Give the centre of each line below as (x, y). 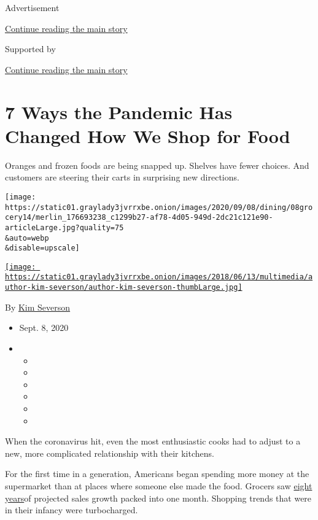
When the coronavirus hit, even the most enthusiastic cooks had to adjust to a (153, 441)
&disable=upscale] (42, 248)
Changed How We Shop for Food (148, 135)
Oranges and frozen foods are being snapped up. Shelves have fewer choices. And (157, 165)
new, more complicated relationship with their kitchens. (110, 453)
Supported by (30, 49)
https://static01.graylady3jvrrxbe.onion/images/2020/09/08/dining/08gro (159, 207)
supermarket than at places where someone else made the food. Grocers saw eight (159, 485)
